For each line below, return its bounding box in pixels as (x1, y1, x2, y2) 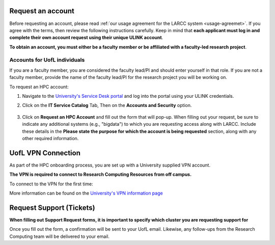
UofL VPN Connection (9, 148, 81, 157)
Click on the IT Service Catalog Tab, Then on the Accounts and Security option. (22, 102, 192, 108)
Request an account (9, 7, 75, 15)
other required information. (22, 135, 79, 141)
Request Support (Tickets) (9, 203, 95, 212)
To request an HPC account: (9, 84, 69, 90)
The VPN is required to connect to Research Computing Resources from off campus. (9, 171, 192, 178)
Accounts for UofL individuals (9, 57, 85, 64)
